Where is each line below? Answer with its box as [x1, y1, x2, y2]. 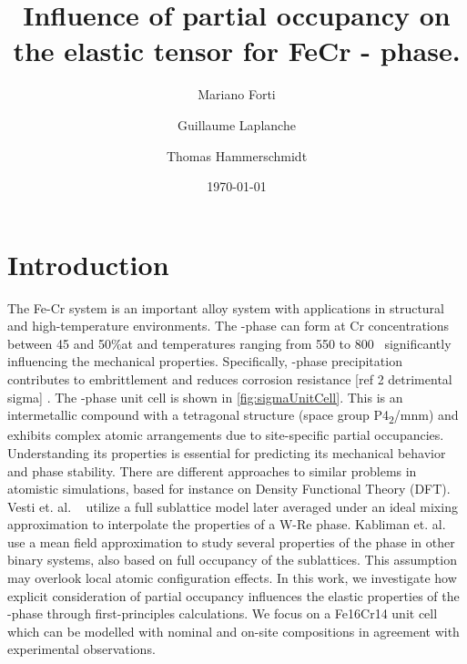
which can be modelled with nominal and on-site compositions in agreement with [7, 621, 460, 640]
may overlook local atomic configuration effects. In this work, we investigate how [7, 568, 457, 587]
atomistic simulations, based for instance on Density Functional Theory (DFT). [7, 479, 451, 498]
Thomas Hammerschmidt [166, 146, 308, 165]
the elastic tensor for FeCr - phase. [13, 32, 461, 69]
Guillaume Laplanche [178, 115, 296, 134]
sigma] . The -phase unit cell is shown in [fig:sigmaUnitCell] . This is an [7, 387, 403, 406]
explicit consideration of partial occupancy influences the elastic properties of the [7, 586, 460, 605]
